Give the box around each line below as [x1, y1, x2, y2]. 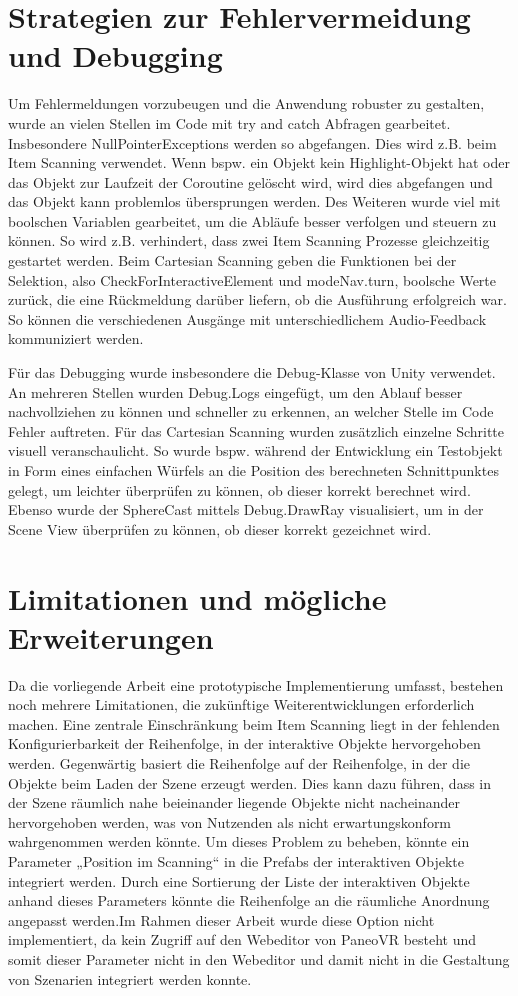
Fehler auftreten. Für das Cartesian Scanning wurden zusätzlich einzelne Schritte [8, 420, 505, 441]
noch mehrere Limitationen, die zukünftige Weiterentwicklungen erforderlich [8, 694, 475, 715]
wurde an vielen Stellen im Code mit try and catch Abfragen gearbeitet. [8, 112, 451, 133]
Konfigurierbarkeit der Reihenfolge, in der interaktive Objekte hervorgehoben [8, 733, 481, 754]
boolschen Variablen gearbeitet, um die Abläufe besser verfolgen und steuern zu [8, 210, 497, 231]
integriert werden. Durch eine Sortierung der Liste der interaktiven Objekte [8, 870, 470, 891]
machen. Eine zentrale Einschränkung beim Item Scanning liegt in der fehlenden [8, 713, 500, 734]
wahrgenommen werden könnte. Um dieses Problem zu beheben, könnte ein [8, 831, 470, 852]
